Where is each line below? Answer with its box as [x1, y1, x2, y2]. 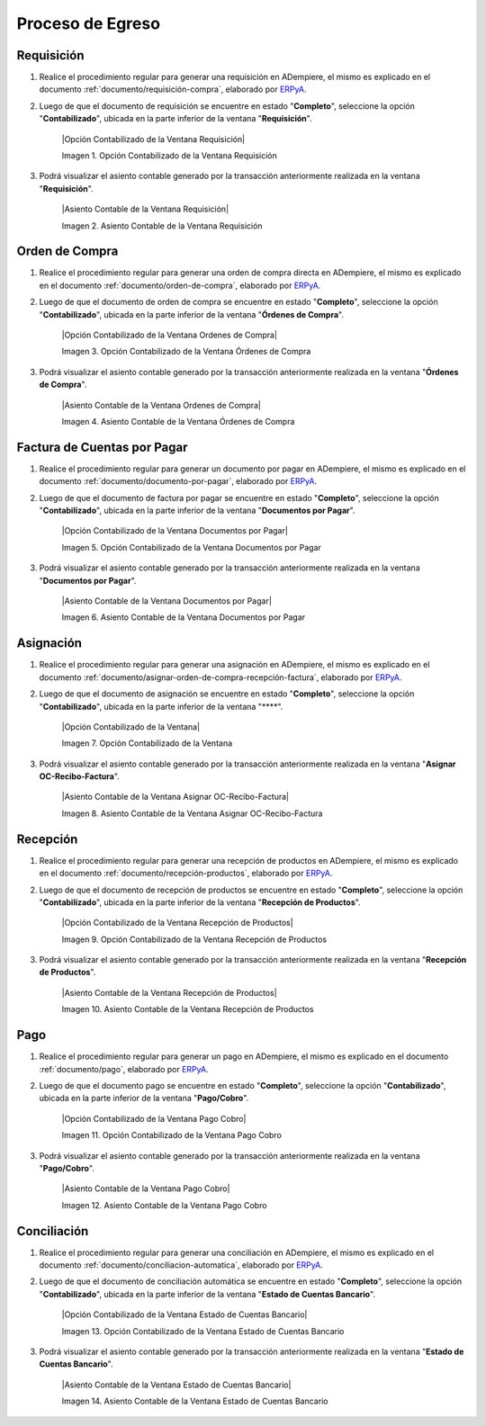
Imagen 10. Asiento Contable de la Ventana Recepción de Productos [61, 1004, 314, 1015]
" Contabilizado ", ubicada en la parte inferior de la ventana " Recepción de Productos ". [39, 896, 361, 908]
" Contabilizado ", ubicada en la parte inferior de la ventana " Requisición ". [39, 113, 312, 124]
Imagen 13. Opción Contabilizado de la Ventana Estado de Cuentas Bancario [61, 1325, 345, 1336]
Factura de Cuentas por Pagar [16, 439, 188, 454]
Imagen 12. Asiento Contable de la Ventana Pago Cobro [61, 1199, 267, 1210]
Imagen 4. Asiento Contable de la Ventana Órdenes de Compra [61, 417, 295, 426]
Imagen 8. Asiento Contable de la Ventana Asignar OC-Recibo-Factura [61, 808, 323, 819]
